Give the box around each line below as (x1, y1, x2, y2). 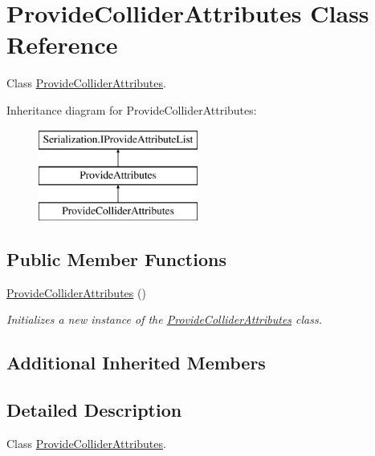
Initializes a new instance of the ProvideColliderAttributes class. (6, 311, 323, 328)
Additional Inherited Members (6, 350, 266, 375)
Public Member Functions (6, 246, 226, 271)
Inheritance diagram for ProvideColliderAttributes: (6, 101, 257, 118)
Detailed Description (6, 397, 182, 422)
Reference (6, 28, 118, 61)
